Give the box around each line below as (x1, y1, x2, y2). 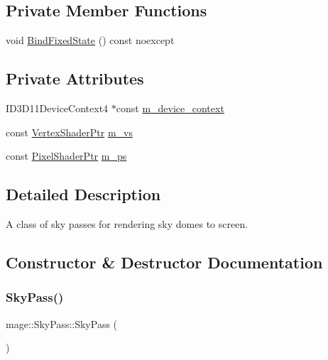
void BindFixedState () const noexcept (6, 33, 175, 48)
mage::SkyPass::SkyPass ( (6, 316, 118, 331)
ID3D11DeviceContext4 (6, 101, 109, 115)
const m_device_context (116, 101, 224, 115)
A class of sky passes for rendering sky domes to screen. (6, 216, 248, 231)
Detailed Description (6, 183, 161, 205)
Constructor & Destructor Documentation (6, 251, 323, 273)
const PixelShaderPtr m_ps (6, 148, 127, 163)
